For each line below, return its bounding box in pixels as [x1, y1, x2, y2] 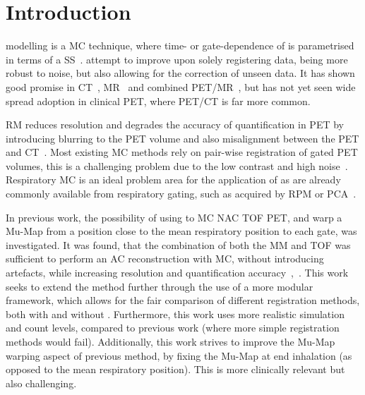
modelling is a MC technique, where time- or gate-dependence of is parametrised [6, 38, 354, 53]
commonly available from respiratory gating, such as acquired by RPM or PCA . [6, 186, 357, 201]
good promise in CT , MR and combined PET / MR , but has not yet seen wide [6, 79, 356, 94]
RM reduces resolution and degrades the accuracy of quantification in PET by [6, 117, 344, 132]
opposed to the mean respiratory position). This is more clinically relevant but [6, 362, 345, 377]
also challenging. [6, 375, 77, 390]
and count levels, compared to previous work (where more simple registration [6, 320, 340, 335]
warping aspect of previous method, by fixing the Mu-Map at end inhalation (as [6, 348, 352, 363]
